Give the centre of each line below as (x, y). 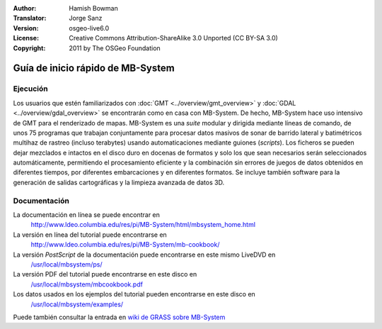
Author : (25, 8)
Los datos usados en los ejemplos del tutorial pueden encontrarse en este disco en (134, 294)
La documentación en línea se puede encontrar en (87, 214)
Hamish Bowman (93, 8)
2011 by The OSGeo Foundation (115, 48)
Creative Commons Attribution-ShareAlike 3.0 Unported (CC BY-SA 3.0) (174, 38)
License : (26, 38)
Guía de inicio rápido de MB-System (94, 68)
